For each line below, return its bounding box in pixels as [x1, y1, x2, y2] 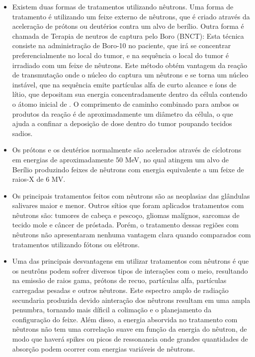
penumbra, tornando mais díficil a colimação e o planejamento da [12, 304, 212, 315]
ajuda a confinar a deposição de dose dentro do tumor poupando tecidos [12, 118, 232, 129]
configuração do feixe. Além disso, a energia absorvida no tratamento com [12, 314, 238, 324]
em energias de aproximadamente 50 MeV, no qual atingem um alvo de [12, 154, 229, 164]
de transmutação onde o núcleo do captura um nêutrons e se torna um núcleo [12, 70, 249, 80]
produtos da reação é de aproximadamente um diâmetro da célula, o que [12, 108, 233, 119]
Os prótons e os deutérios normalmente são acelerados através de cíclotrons [12, 144, 242, 155]
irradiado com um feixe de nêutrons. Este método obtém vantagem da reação [12, 60, 247, 70]
